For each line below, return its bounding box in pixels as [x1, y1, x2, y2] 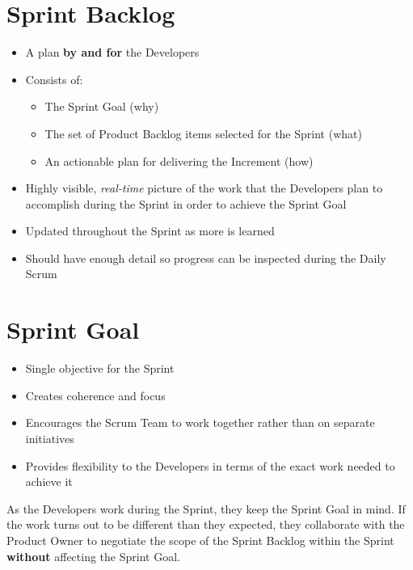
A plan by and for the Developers [25, 44, 200, 61]
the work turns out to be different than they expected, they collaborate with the [6, 516, 405, 533]
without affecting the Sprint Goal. [6, 547, 180, 564]
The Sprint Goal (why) [44, 98, 159, 115]
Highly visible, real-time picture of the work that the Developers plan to [25, 179, 383, 196]
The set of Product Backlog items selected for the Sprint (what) [44, 125, 362, 141]
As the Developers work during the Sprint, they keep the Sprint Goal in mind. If [6, 500, 406, 517]
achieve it [25, 473, 73, 490]
